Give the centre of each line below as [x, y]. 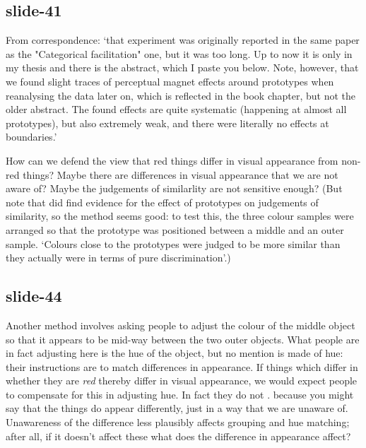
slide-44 [34, 296]
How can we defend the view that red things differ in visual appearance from [172, 160]
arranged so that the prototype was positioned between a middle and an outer [175, 229]
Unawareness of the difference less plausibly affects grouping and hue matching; [178, 422]
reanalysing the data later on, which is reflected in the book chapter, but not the [181, 95]
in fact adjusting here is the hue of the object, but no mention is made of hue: [175, 353]
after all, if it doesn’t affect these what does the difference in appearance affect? [178, 436]
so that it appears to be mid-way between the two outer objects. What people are [183, 339]
